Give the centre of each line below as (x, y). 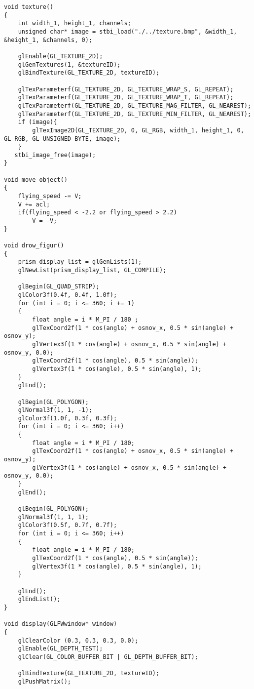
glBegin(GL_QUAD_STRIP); (59, 287)
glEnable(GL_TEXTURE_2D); (60, 56)
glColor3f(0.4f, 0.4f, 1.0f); (68, 295)
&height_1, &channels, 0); (48, 40)
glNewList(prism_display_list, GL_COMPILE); (92, 270)
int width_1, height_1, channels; (74, 23)
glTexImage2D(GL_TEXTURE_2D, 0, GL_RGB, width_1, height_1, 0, (138, 130)
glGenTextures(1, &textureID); (69, 64)
